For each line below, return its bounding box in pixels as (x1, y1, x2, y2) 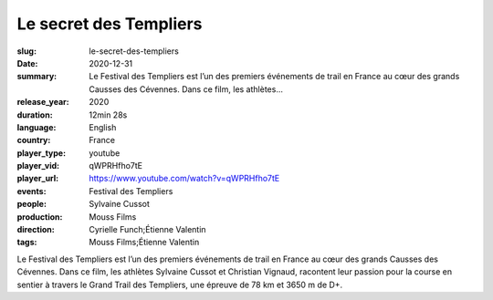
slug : (16, 46, 37, 57)
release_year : (16, 97, 70, 108)
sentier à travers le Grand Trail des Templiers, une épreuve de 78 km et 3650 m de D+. (16, 279, 343, 290)
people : (16, 199, 47, 210)
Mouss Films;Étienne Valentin (89, 237, 200, 248)
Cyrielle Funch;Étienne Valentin (89, 224, 206, 235)
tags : (16, 237, 37, 248)
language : (16, 121, 57, 132)
